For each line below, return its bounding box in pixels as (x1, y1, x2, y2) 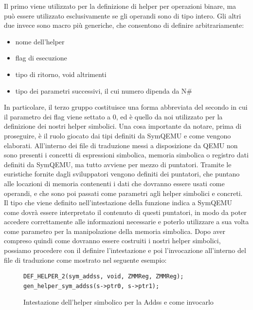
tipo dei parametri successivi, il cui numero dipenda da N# (15, 85, 192, 96)
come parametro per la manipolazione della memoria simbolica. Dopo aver (4, 226, 226, 236)
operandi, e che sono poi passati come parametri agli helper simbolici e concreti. (4, 188, 243, 198)
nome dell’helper (15, 36, 65, 46)
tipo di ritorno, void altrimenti (15, 69, 107, 79)
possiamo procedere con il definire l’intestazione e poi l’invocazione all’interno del (4, 245, 246, 255)
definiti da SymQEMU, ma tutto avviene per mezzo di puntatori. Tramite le (4, 159, 232, 169)
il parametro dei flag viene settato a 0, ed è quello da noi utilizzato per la (4, 111, 223, 121)
